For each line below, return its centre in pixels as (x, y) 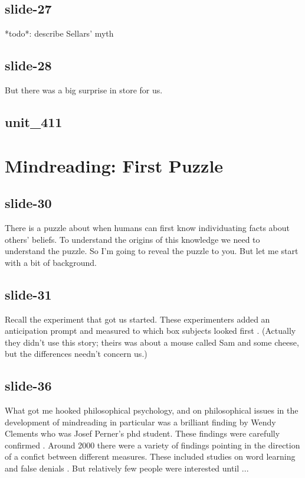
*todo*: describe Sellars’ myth (59, 33)
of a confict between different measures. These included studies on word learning (150, 456)
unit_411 (34, 121)
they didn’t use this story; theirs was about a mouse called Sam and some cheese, (152, 342)
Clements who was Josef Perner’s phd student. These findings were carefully (142, 433)
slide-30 (28, 203)
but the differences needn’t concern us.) (76, 354)
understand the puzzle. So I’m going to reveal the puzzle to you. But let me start (152, 251)
